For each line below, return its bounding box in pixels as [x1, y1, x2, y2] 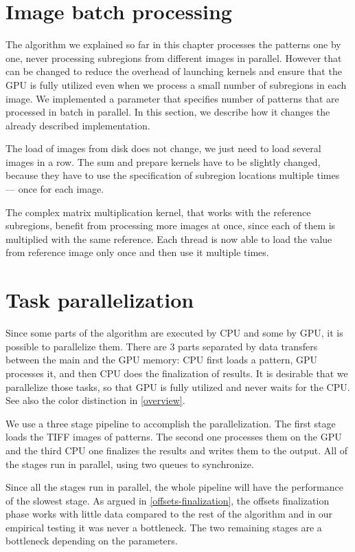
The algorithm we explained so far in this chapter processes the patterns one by [5, 37, 341, 52]
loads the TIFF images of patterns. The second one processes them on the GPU [5, 429, 342, 444]
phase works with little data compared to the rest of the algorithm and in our [5, 507, 333, 521]
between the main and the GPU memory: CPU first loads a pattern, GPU [5, 352, 318, 367]
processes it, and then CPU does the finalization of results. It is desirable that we [5, 365, 348, 380]
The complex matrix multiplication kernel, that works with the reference [5, 204, 311, 219]
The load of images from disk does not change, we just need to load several [5, 141, 321, 156]
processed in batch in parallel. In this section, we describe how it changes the [5, 105, 330, 119]
